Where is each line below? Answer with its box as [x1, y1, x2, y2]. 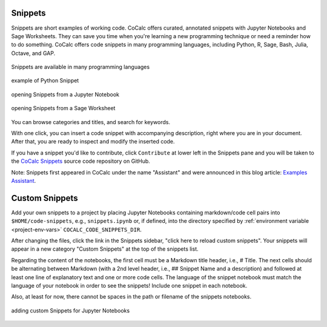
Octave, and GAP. [11, 49, 56, 57]
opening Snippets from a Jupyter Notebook [11, 91, 119, 98]
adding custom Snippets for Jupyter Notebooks [11, 306, 130, 314]
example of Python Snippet [11, 77, 79, 84]
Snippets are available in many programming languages [11, 64, 150, 71]
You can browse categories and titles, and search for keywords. [11, 118, 171, 125]
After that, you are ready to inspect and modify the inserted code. [11, 138, 175, 145]
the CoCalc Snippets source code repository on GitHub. [11, 157, 151, 165]
